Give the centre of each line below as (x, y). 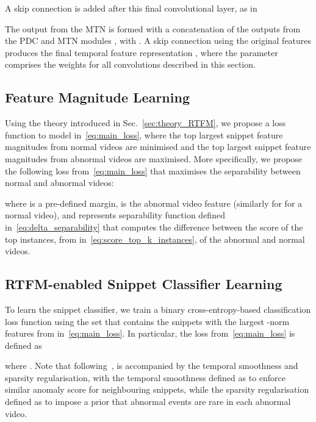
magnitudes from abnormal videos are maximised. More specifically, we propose (154, 158)
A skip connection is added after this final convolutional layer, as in (131, 8)
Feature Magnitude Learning (97, 97)
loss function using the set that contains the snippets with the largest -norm (147, 321)
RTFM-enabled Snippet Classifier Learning (144, 284)
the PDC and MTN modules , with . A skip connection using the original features (158, 41)
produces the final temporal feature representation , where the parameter (142, 52)
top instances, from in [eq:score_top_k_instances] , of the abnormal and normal (155, 239)
